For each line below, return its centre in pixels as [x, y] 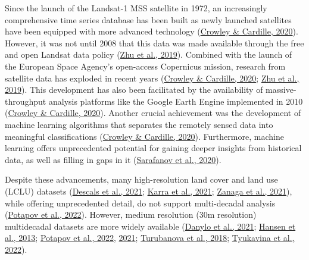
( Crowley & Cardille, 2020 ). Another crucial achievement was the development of [153, 113]
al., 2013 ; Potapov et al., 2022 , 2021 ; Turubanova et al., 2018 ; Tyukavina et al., [150, 238]
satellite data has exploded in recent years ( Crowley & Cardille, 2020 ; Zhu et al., [152, 78]
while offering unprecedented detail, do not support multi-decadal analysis [140, 203]
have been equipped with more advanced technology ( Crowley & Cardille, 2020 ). [152, 31]
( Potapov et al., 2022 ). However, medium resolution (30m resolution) [131, 214]
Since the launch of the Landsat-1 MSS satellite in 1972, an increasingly [136, 8]
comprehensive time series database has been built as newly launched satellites [148, 19]
